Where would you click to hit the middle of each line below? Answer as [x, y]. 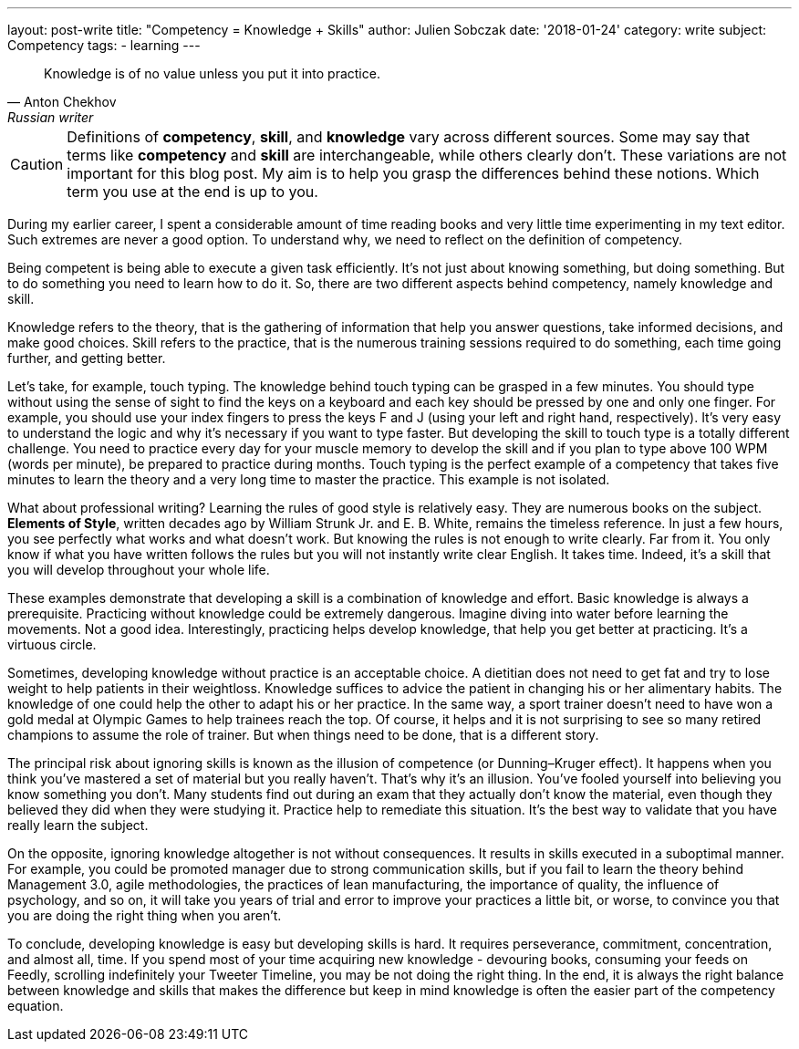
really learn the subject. [78, 825]
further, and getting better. [87, 358]
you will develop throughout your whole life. [139, 570]
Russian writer [51, 117]
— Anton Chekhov [62, 102]
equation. [36, 1006]
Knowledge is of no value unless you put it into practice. [212, 73]
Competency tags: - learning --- [104, 45]
